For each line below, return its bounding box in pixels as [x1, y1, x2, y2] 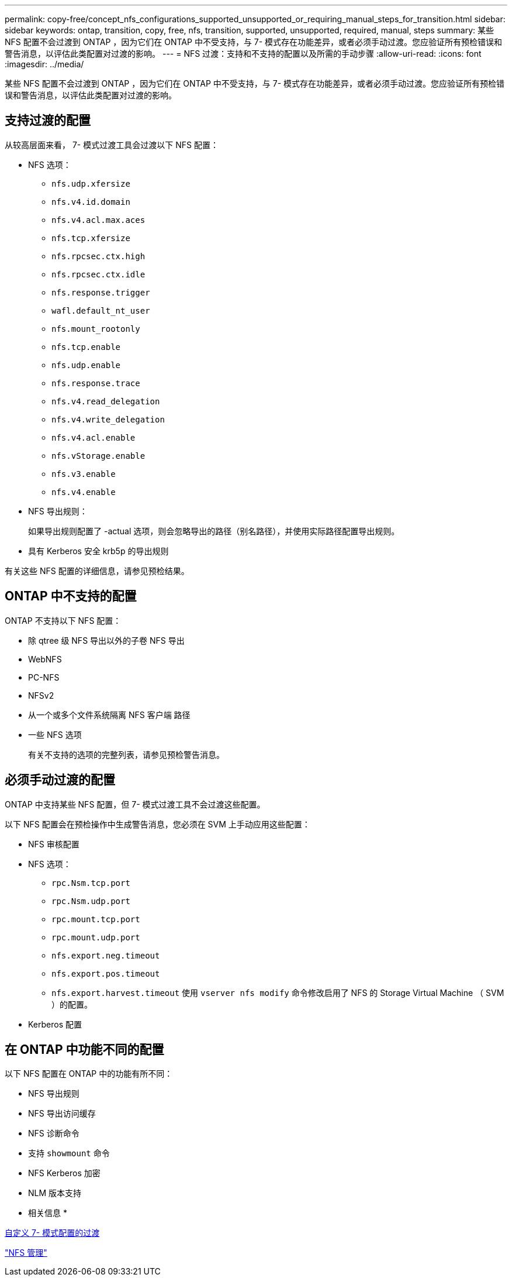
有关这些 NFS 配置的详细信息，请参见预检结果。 [5, 565, 189, 576]
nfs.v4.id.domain [51, 197, 130, 207]
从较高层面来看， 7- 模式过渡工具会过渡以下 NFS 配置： [5, 139, 219, 150]
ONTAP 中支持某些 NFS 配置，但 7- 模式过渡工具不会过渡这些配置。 [5, 799, 265, 809]
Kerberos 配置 [28, 1019, 82, 1029]
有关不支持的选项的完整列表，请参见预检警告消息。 [28, 749, 224, 760]
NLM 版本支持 [28, 1188, 82, 1198]
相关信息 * [28, 1208, 67, 1218]
